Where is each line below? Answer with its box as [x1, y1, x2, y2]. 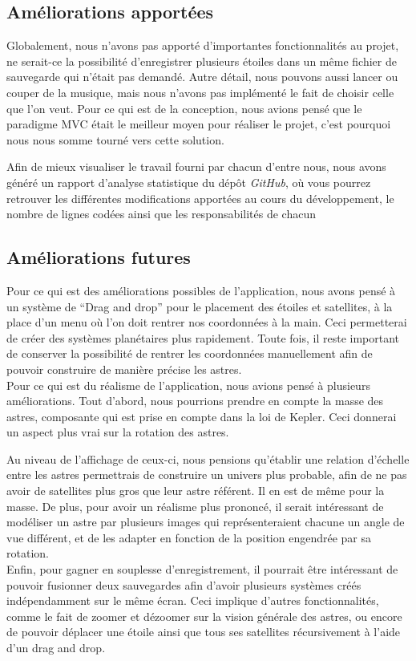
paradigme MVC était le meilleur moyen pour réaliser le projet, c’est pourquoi [6, 116, 391, 132]
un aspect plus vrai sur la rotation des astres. [6, 424, 229, 440]
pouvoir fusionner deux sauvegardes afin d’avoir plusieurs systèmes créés [6, 576, 361, 593]
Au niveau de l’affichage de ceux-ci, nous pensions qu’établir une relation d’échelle [6, 450, 410, 467]
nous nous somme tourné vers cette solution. [6, 131, 224, 148]
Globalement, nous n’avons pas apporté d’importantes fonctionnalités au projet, [6, 37, 399, 54]
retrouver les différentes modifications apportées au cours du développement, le [6, 189, 394, 206]
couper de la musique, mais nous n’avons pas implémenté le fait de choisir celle [6, 83, 394, 100]
